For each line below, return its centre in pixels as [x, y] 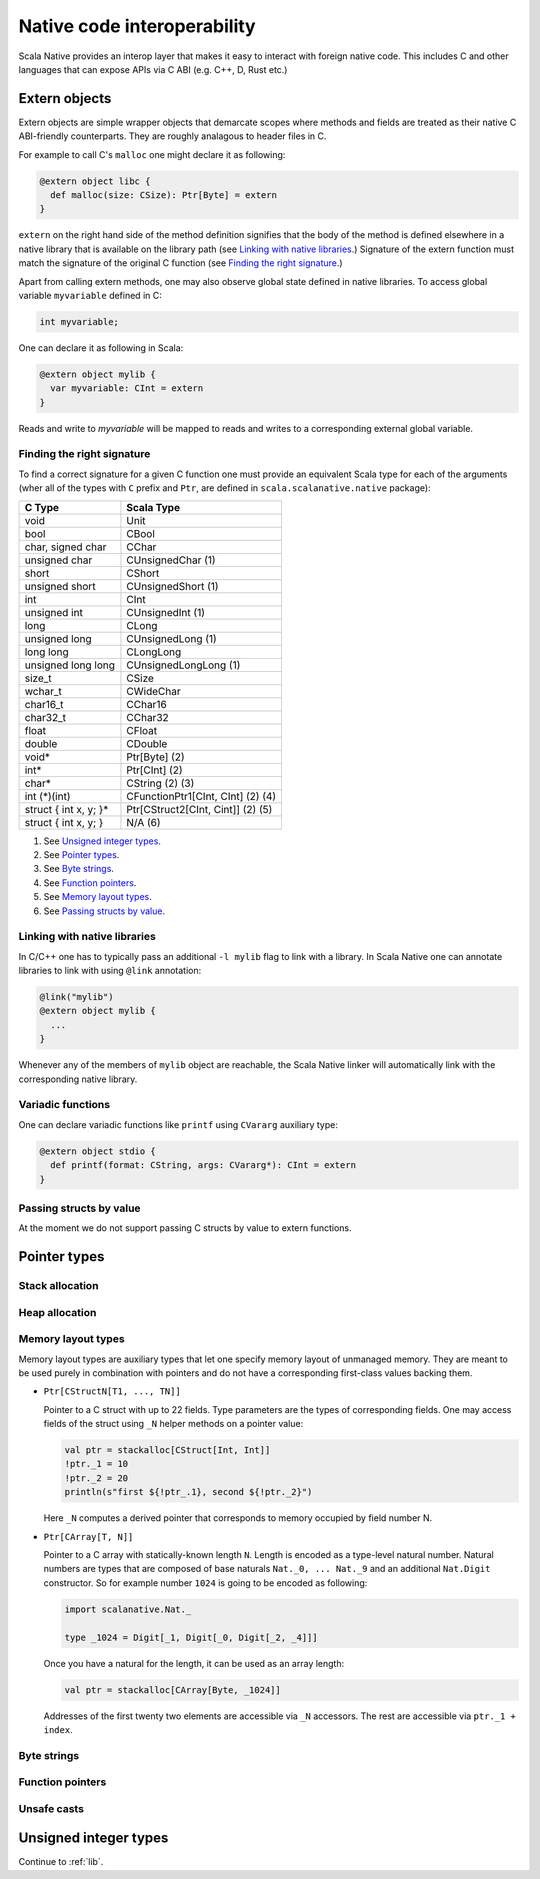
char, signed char [65, 547]
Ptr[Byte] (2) [155, 757]
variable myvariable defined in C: [90, 295]
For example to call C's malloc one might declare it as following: [152, 154]
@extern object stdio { [98, 1151]
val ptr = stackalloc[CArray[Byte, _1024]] [173, 1689]
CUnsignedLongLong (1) [183, 665]
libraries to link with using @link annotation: [110, 971]
